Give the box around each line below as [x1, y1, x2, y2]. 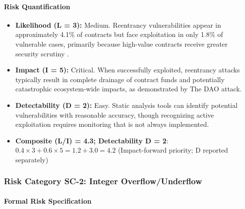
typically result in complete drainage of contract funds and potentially [15, 74, 225, 84]
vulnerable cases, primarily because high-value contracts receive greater [15, 38, 228, 49]
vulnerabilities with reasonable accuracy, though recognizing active [15, 109, 214, 120]
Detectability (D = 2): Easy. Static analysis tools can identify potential [15, 100, 238, 110]
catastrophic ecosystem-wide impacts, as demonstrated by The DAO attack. [15, 84, 242, 94]
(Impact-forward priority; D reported [118, 145, 228, 155]
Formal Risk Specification [4, 195, 92, 206]
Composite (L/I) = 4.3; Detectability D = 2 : [15, 135, 169, 145]
